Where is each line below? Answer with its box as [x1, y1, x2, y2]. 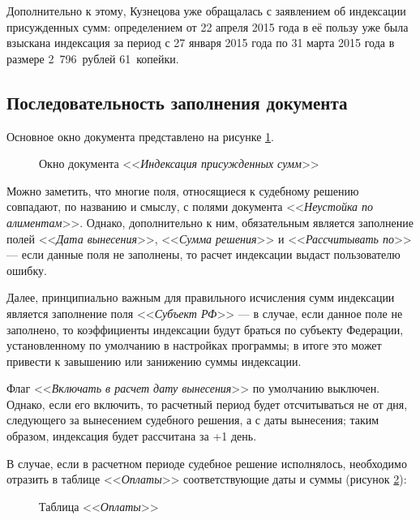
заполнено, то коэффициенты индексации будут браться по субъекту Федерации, [6, 320, 404, 337]
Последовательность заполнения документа [6, 89, 348, 114]
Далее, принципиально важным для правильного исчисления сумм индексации [6, 289, 395, 306]
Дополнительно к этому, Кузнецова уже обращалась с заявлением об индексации [6, 2, 406, 19]
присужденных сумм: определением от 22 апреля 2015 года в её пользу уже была [6, 18, 409, 35]
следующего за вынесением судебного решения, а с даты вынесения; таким [6, 411, 379, 428]
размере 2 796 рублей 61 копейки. [6, 49, 179, 67]
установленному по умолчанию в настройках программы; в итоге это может [6, 337, 382, 354]
